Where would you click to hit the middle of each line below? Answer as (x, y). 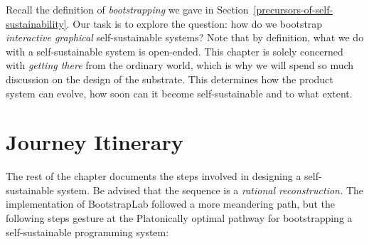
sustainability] (36, 23)
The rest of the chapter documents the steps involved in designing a (154, 176)
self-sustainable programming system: (87, 232)
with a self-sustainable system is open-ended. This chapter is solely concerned (175, 51)
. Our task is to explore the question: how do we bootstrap (194, 23)
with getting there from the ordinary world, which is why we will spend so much (180, 65)
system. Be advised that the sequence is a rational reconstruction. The (210, 190)
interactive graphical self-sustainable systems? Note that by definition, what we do (185, 37)
